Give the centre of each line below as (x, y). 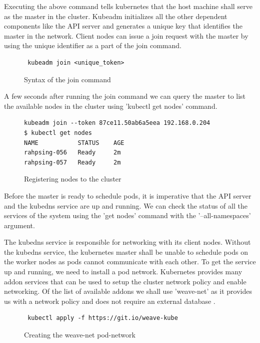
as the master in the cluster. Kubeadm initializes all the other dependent (116, 16)
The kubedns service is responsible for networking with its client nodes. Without (127, 242)
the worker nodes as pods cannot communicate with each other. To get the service (130, 262)
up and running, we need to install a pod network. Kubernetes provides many (123, 272)
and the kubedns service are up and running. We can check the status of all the (126, 205)
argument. (19, 225)
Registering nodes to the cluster (73, 179)
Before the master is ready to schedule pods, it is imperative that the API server (128, 195)
